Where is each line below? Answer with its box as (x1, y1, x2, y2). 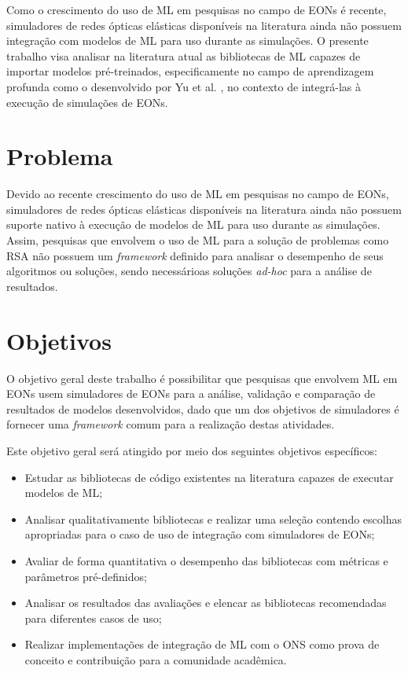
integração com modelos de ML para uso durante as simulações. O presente (6, 32, 369, 49)
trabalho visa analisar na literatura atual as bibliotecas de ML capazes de (6, 47, 361, 64)
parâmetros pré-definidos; (24, 568, 147, 584)
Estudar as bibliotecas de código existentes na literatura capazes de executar (24, 469, 394, 485)
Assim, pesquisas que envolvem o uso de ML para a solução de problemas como (6, 232, 389, 248)
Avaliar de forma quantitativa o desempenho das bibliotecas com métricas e (24, 552, 388, 568)
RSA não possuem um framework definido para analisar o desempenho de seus (6, 247, 384, 263)
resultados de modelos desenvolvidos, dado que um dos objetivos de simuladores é (6, 400, 399, 417)
